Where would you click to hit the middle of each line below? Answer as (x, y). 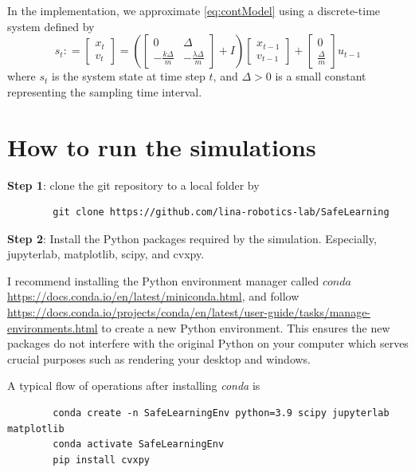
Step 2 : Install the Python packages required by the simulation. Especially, (192, 238)
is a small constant (321, 76)
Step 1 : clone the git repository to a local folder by (133, 185)
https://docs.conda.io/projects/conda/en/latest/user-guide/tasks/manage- (189, 312)
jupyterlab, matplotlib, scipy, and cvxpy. (106, 254)
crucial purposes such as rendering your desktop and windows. (159, 358)
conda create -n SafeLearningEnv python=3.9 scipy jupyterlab (221, 413)
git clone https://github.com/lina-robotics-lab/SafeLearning (221, 212)
